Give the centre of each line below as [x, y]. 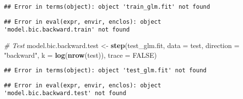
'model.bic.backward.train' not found [67, 30]
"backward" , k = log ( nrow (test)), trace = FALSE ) [81, 55]
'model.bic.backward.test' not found [65, 93]
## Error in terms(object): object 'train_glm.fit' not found [107, 7]
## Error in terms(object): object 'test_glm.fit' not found [105, 71]
